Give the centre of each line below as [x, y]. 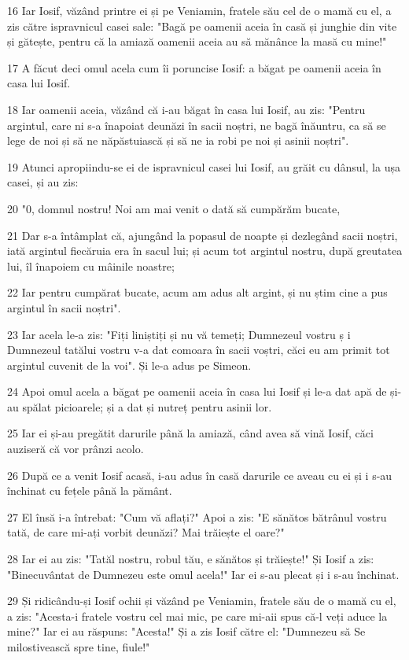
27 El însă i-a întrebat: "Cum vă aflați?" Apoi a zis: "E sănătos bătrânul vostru [197, 516]
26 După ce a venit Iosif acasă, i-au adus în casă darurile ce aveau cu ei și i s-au [200, 475]
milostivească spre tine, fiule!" [79, 647]
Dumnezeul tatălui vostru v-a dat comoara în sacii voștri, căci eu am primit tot [199, 350]
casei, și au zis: [43, 182]
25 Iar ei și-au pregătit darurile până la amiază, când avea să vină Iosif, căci [190, 433]
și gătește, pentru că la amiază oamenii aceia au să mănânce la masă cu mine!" [197, 41]
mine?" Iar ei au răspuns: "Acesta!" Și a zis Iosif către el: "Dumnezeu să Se [186, 631]
